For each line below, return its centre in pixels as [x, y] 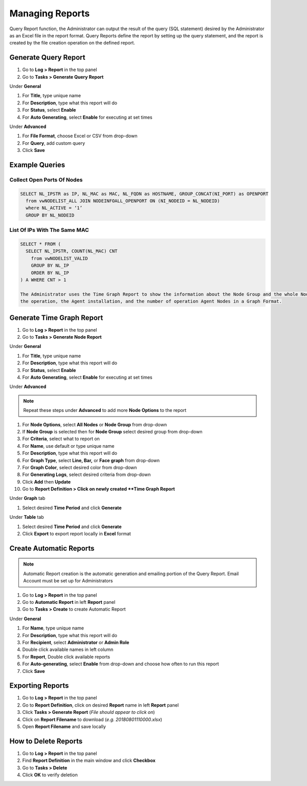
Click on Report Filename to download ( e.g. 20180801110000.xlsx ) [92, 719]
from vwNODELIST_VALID [59, 258]
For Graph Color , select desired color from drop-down [80, 467]
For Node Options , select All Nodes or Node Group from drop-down [95, 424]
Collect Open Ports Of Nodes [46, 180]
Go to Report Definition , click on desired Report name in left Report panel [101, 705]
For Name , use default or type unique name [68, 446]
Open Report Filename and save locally [64, 726]
